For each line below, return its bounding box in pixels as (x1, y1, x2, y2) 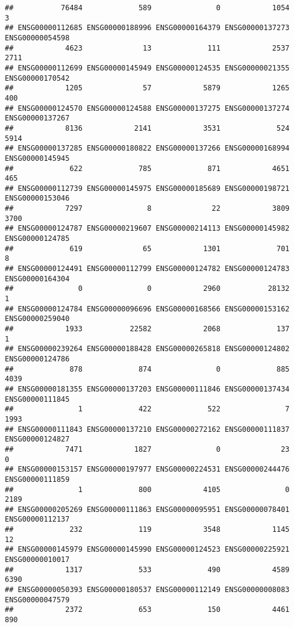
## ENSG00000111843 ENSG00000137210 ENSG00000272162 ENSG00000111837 (5, 425, 290, 434)
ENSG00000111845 (5, 395, 70, 404)
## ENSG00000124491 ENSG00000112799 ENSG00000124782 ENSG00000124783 (5, 264, 290, 273)
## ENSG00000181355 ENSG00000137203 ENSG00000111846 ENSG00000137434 (5, 384, 290, 393)
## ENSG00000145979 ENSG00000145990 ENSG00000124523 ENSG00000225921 (5, 545, 290, 554)
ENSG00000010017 (5, 555, 70, 564)
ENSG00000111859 (5, 475, 70, 484)
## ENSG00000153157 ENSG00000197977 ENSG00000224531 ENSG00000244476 (5, 465, 290, 474)
